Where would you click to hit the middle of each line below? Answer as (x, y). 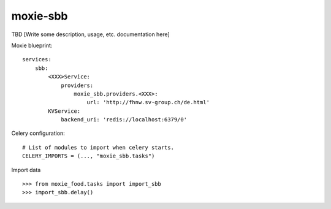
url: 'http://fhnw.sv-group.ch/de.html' (148, 102)
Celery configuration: (38, 133)
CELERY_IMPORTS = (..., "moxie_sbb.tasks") (89, 156)
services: (37, 59)
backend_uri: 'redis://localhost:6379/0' (124, 120)
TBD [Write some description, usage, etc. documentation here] (90, 34)
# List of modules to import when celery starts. (98, 147)
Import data (26, 170)
